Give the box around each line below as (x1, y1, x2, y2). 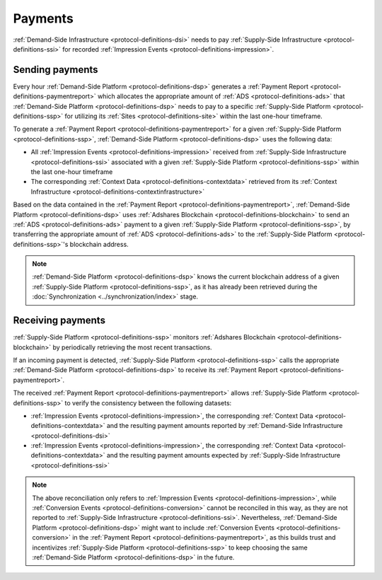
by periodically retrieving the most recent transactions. (52, 343, 212, 352)
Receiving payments (13, 315, 106, 327)
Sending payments (13, 64, 98, 76)
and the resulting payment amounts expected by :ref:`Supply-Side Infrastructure (106, 451, 341, 460)
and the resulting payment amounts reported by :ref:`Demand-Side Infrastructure (106, 422, 343, 430)
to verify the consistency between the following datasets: (64, 398, 232, 407)
